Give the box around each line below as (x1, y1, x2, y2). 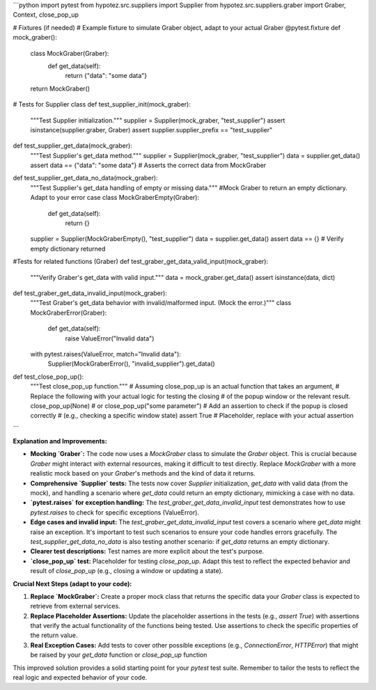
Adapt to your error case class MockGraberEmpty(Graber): (30, 194, 200, 202)
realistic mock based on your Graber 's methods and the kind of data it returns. (30, 469, 256, 478)
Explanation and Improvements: (13, 437, 107, 446)
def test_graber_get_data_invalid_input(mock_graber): (13, 289, 167, 297)
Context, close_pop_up (13, 10, 79, 19)
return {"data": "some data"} (65, 72, 148, 80)
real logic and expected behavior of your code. (13, 673, 148, 682)
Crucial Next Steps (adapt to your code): (13, 579, 132, 588)
